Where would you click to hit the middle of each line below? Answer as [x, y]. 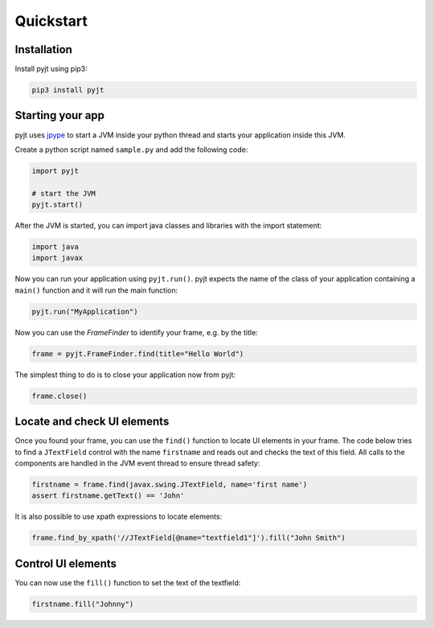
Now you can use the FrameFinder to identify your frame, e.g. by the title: [137, 332]
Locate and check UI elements [92, 422]
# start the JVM [64, 193]
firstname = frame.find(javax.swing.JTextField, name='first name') [170, 485]
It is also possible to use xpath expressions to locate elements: [119, 517]
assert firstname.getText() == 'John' [108, 496]
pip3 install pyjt [68, 90]
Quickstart [51, 21]
